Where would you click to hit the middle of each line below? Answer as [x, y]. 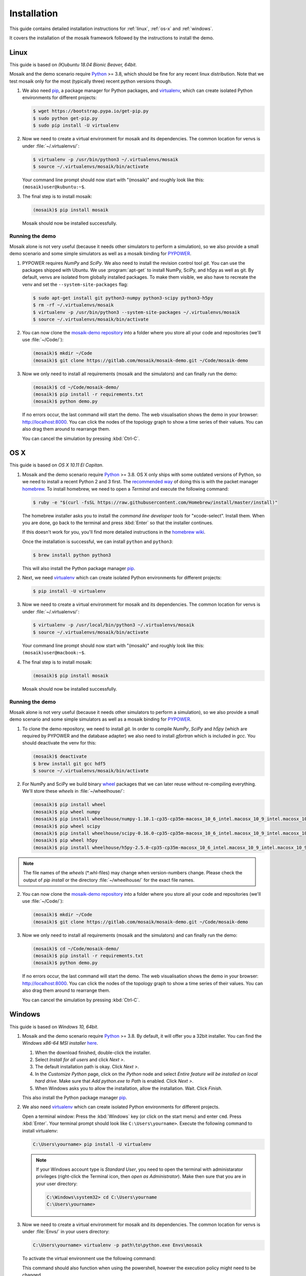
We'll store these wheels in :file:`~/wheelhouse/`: [73, 791]
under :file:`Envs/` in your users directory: [66, 1232]
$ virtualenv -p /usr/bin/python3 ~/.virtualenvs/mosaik [106, 159]
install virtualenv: [40, 1131]
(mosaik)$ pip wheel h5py [65, 840]
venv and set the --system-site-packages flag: [75, 284]
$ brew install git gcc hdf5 [69, 764]
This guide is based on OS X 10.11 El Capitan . [57, 465]
